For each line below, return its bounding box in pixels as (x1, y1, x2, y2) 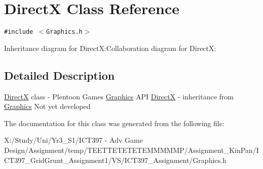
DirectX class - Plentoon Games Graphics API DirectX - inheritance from (4, 91, 234, 101)
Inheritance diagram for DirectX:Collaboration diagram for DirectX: (4, 42, 216, 53)
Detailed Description (4, 67, 115, 83)
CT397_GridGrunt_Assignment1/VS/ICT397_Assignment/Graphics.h (4, 154, 227, 165)
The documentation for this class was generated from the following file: (4, 118, 224, 128)
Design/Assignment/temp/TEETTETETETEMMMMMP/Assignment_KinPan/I (4, 144, 259, 155)
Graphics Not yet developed (4, 101, 91, 111)
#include (4, 28, 33, 36)
